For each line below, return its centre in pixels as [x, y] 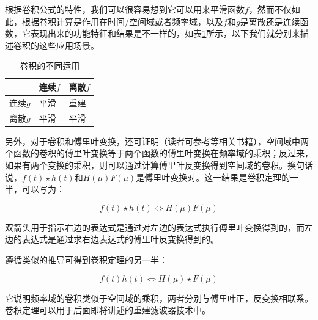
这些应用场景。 [69, 45]
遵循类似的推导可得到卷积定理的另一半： [86, 259]
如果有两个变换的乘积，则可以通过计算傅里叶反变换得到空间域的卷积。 [146, 165]
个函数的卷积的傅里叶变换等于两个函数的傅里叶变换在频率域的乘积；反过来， [159, 153]
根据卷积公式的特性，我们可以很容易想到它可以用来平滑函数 [125, 9]
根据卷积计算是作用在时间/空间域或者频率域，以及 [122, 21]
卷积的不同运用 [50, 66]
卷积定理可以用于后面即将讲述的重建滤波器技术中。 [108, 310]
